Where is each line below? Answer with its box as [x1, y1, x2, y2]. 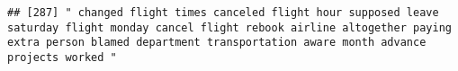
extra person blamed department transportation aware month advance [7, 36, 427, 49]
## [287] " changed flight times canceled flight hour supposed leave [7, 6, 439, 19]
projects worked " [7, 50, 117, 64]
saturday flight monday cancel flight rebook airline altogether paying [7, 21, 452, 34]
